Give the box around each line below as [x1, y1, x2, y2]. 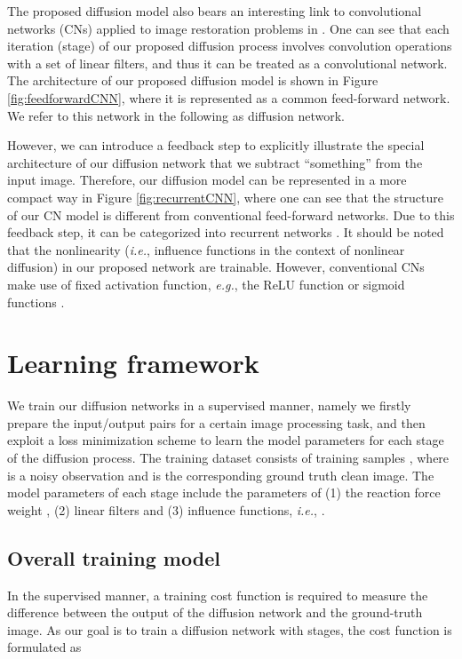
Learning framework [7, 345, 259, 381]
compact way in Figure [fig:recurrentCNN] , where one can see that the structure [7, 187, 443, 206]
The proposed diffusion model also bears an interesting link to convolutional [7, 2, 422, 20]
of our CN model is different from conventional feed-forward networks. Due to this [7, 205, 455, 224]
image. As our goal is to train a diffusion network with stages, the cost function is [7, 620, 452, 639]
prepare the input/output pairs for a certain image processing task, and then [7, 413, 426, 432]
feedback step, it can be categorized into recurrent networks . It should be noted [7, 223, 444, 242]
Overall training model [7, 544, 220, 571]
